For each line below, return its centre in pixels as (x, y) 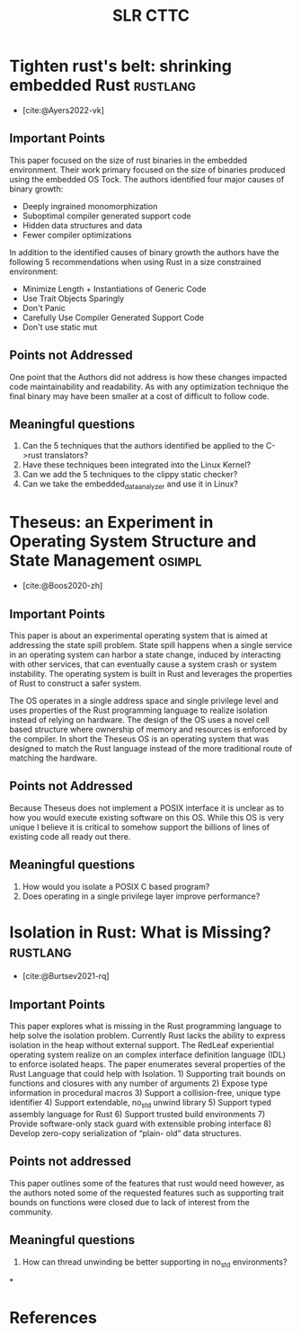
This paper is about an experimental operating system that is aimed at (138, 635)
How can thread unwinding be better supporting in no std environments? (155, 1262)
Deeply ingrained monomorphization (90, 206)
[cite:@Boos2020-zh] (62, 586)
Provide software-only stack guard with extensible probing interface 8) (141, 1124)
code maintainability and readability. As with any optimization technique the (149, 387)
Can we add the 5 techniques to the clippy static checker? (130, 475)
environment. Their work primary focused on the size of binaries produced (147, 169)
